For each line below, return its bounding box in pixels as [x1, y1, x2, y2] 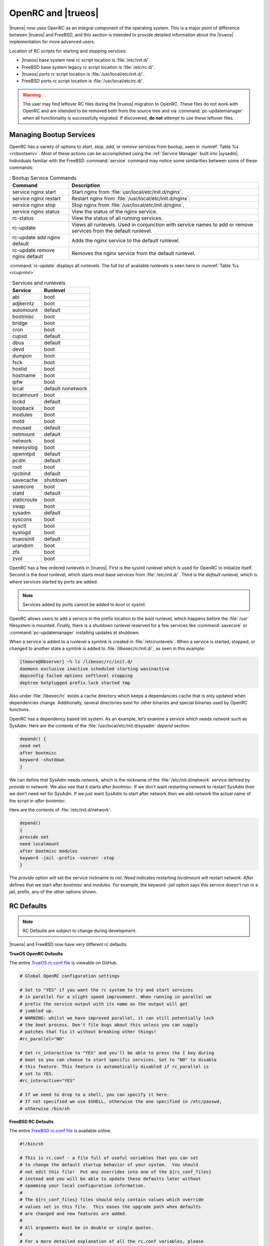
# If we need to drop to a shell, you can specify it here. [19, 1091, 170, 1097]
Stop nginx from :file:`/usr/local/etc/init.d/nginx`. [71, 201, 184, 208]
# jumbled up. [19, 1008, 54, 1014]
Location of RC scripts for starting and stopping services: [9, 48, 127, 54]
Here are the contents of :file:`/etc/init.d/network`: [9, 807, 112, 813]
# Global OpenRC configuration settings [19, 973, 120, 979]
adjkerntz [12, 300, 34, 307]
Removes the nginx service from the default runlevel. [71, 250, 196, 257]
